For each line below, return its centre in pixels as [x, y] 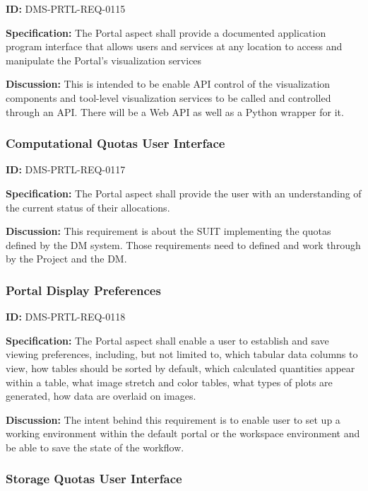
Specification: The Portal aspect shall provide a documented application [166, 32]
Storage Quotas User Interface [94, 479]
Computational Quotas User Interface [115, 143]
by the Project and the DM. [66, 259]
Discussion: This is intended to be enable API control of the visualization [168, 84]
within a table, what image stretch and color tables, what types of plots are [169, 382]
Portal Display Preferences [83, 290]
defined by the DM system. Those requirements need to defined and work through [183, 244]
